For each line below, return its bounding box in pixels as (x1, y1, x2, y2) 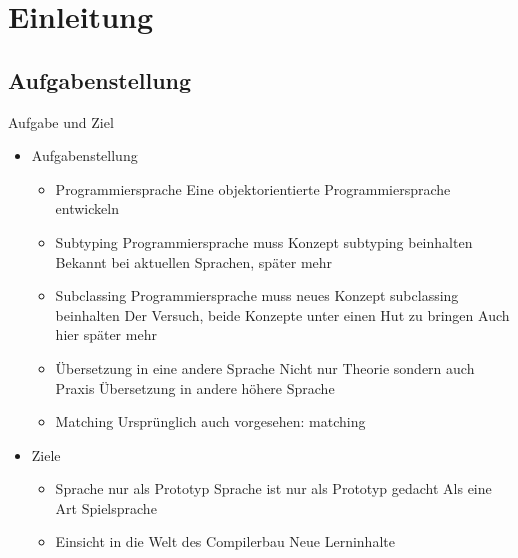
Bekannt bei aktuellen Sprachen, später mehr (55, 251, 333, 272)
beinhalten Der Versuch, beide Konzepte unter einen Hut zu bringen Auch (55, 304, 510, 325)
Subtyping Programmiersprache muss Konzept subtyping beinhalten (55, 231, 473, 252)
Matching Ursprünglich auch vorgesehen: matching (55, 411, 366, 432)
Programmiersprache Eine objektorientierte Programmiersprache (55, 178, 451, 199)
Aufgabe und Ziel (8, 111, 114, 132)
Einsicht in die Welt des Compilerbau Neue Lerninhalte (55, 531, 395, 552)
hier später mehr (55, 324, 157, 345)
